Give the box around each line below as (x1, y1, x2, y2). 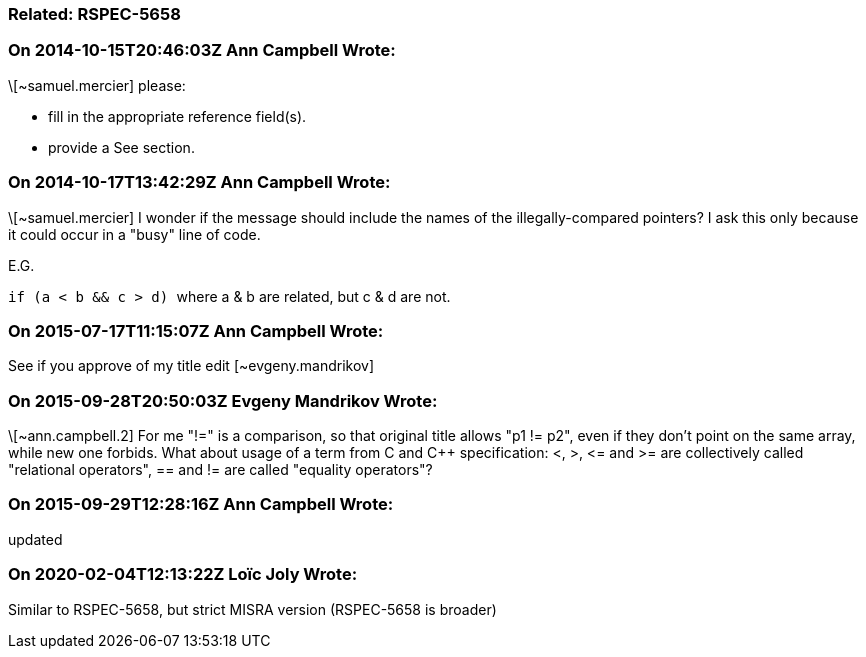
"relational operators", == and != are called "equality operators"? (8, 461, 433, 478)
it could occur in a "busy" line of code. (8, 225, 261, 243)
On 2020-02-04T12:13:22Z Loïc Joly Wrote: (8, 564, 358, 585)
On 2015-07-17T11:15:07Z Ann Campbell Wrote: (8, 320, 384, 341)
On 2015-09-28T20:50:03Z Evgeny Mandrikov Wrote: (8, 390, 438, 411)
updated (8, 530, 63, 548)
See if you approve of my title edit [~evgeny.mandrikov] (8, 357, 375, 375)
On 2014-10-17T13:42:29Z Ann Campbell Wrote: (8, 172, 391, 193)
